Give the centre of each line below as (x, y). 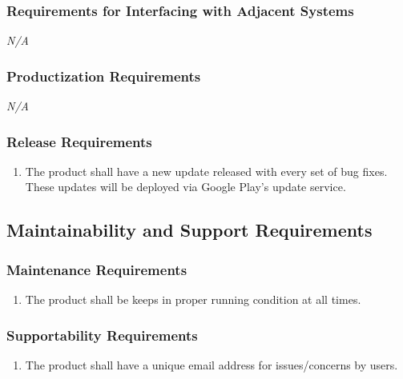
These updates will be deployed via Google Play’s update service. (185, 187)
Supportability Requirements (102, 335)
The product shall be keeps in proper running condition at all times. (193, 299)
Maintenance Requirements (97, 269)
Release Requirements (79, 141)
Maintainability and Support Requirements (189, 230)
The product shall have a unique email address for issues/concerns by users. (212, 364)
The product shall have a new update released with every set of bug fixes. (206, 171)
